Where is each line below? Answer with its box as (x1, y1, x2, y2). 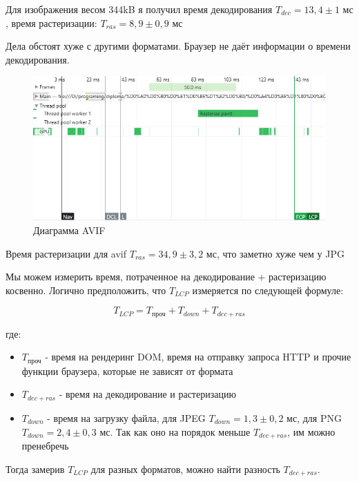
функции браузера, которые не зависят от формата (21, 363, 233, 378)
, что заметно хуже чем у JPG (216, 246, 345, 260)
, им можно (287, 424, 336, 438)
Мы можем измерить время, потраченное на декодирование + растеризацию (6, 269, 327, 284)
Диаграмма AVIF (33, 222, 106, 237)
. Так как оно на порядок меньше (110, 424, 251, 438)
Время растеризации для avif (6, 246, 127, 260)
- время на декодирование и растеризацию (59, 387, 236, 401)
